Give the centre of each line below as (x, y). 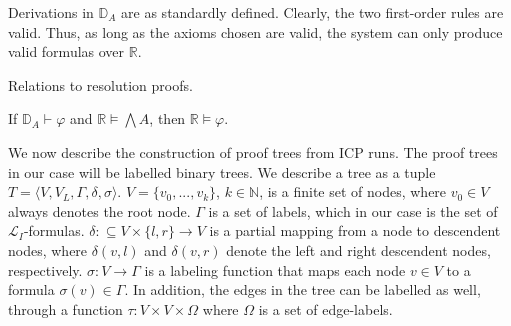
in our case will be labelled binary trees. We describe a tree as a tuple (222, 171)
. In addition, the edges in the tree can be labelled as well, (302, 289)
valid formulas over (66, 51)
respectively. (45, 269)
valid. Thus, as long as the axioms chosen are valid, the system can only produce (255, 31)
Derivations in (51, 12)
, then (167, 118)
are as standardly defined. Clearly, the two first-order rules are (312, 12)
